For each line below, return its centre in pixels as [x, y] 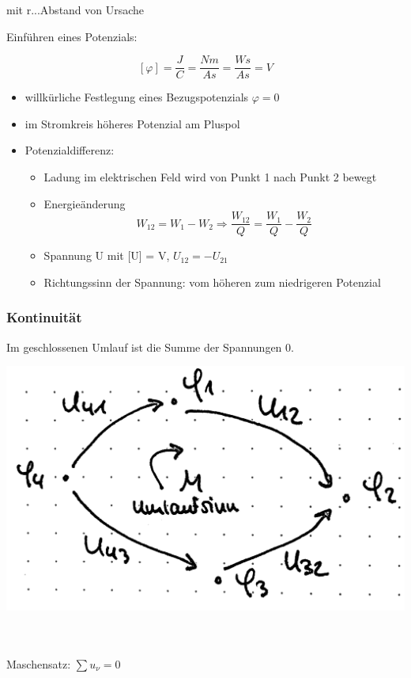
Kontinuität [44, 317]
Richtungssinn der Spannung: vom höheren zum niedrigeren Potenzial [212, 282]
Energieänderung [85, 203]
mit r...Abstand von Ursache [75, 10]
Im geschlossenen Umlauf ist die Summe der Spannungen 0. [150, 347]
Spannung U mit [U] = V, [107, 255]
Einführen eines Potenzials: [72, 36]
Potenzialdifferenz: [70, 150]
